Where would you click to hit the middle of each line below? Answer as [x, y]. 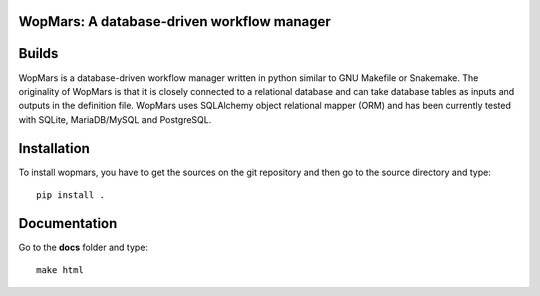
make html [60, 270]
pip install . [70, 195]
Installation [54, 148]
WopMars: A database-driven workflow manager [174, 21]
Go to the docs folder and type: [83, 247]
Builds [38, 53]
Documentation [68, 223]
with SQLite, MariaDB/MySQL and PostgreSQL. [115, 119]
